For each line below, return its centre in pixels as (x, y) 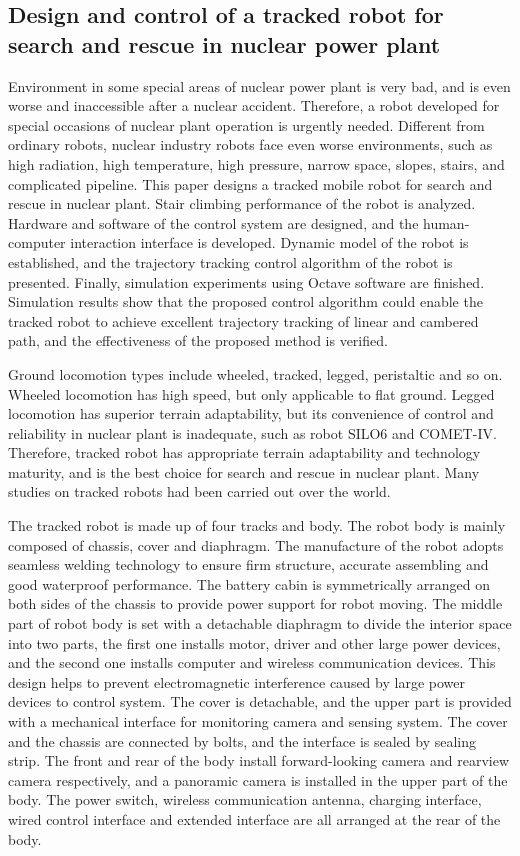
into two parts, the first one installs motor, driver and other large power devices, (254, 642)
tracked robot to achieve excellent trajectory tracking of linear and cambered (243, 320)
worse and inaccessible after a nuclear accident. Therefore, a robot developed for (254, 105)
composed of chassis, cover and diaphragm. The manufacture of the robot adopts (256, 544)
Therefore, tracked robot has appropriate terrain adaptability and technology (244, 452)
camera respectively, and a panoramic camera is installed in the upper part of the (258, 779)
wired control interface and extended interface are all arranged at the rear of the (254, 818)
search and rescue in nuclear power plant (224, 43)
